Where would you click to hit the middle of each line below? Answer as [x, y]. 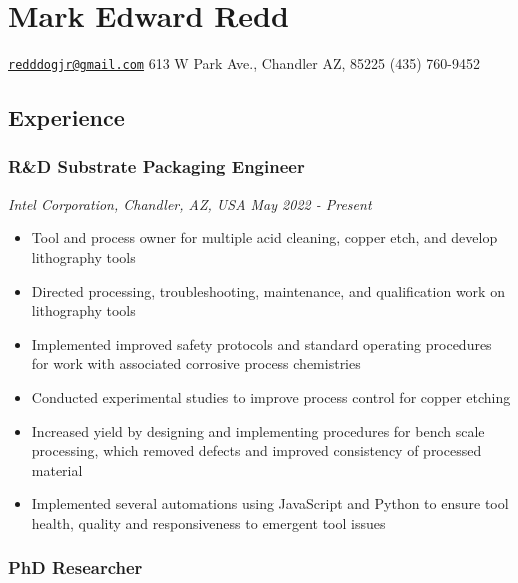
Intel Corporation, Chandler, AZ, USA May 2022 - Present [190, 203]
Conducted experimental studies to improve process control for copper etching [271, 396]
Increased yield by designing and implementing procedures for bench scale [258, 430]
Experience [66, 117]
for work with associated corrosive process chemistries [196, 363]
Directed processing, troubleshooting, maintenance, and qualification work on [268, 290]
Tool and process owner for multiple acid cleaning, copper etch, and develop [264, 237]
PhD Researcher [75, 567]
